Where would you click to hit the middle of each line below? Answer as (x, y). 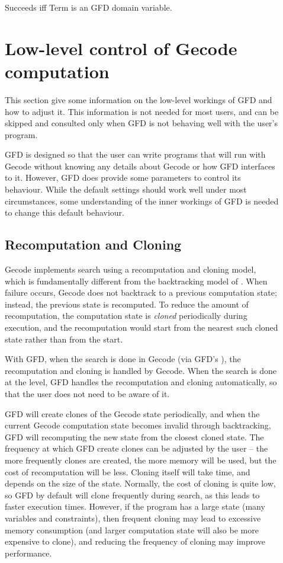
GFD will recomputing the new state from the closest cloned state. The (134, 436)
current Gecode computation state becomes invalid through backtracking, (138, 425)
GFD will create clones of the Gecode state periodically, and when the (132, 413)
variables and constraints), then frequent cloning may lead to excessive (133, 518)
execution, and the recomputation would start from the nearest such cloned (141, 327)
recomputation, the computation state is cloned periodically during (126, 316)
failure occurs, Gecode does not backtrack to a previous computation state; (141, 292)
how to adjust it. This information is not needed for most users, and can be (142, 111)
